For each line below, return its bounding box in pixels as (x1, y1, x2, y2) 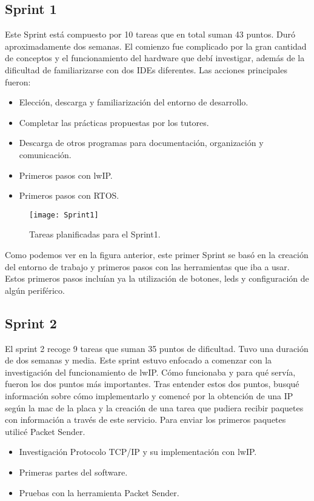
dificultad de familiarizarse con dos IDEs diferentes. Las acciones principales (5, 63, 287, 76)
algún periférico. (5, 284, 65, 296)
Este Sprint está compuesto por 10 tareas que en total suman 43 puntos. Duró (5, 28, 295, 41)
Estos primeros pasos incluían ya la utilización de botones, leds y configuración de (5, 272, 309, 285)
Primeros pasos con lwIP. (19, 168, 113, 181)
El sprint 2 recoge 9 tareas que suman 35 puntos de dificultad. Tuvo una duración (5, 342, 309, 354)
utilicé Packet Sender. (5, 425, 85, 437)
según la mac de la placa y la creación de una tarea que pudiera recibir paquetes (5, 401, 304, 414)
